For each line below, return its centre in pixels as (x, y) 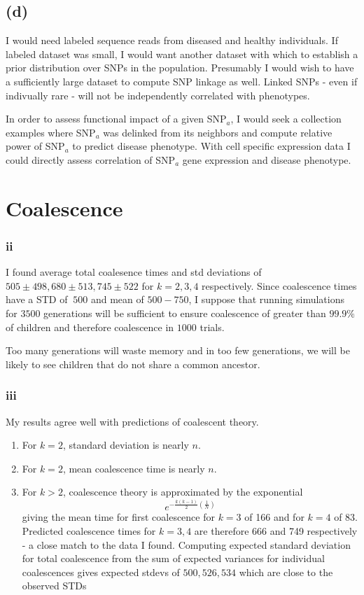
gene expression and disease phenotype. (267, 159)
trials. (212, 327)
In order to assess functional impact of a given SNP (116, 119)
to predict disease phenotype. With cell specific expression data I (211, 146)
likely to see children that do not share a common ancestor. (133, 364)
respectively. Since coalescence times (279, 285)
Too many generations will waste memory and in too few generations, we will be (178, 350)
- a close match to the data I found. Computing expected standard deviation (186, 544)
